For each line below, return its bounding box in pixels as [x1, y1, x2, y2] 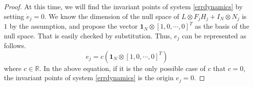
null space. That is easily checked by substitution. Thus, [4, 30, 172, 40]
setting [4, 11, 24, 21]
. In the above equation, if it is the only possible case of [39, 63, 206, 73]
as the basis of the [195, 21, 250, 31]
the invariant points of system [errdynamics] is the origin [4, 72, 174, 83]
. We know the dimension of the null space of [44, 11, 179, 21]
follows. [4, 40, 26, 51]
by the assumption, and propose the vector [9, 21, 138, 31]
